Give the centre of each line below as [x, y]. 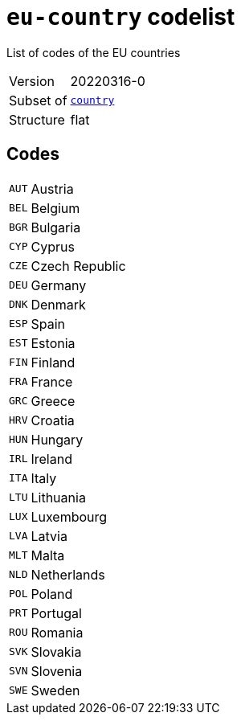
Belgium [55, 208]
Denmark [58, 304]
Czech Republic [78, 266]
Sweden [55, 690]
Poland [52, 594]
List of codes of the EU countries [94, 52]
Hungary [57, 439]
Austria [52, 188]
